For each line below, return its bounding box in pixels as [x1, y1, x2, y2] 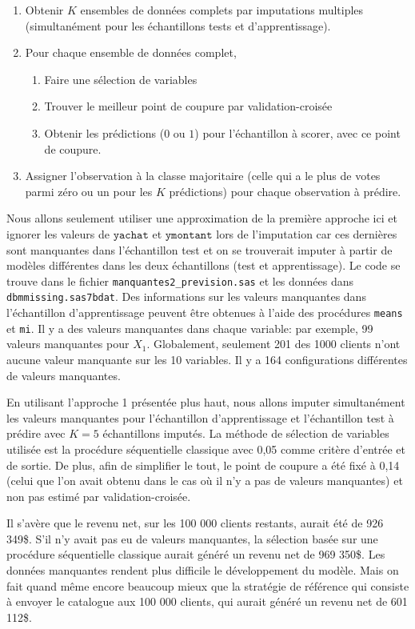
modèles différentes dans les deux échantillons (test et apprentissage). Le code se [6, 257, 401, 274]
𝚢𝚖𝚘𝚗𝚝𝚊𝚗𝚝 [165, 229, 213, 241]
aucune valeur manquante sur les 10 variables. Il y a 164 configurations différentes [6, 351, 408, 367]
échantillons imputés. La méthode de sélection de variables [102, 425, 389, 442]
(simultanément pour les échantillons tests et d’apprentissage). [25, 17, 331, 34]
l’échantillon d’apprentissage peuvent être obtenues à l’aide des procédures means [6, 304, 403, 321]
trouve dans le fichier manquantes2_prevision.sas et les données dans [6, 272, 354, 289]
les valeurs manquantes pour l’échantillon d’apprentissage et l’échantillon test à [6, 409, 394, 426]
